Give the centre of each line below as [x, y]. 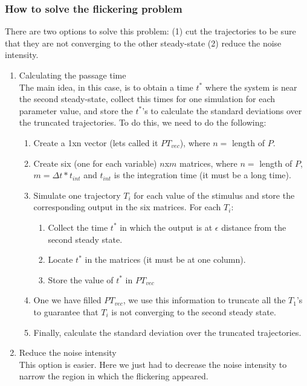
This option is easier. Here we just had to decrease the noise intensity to [153, 364]
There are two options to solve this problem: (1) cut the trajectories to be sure [150, 31]
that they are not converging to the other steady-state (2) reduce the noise [143, 43]
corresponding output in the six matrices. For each [127, 207]
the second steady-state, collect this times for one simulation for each [147, 99]
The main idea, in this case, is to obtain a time [106, 87]
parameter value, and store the [76, 110]
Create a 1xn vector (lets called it [96, 142]
